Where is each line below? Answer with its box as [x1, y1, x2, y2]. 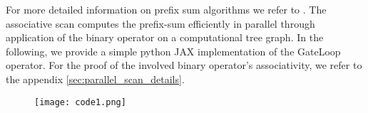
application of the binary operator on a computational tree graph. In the [6, 30, 324, 45]
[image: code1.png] [34, 97, 126, 107]
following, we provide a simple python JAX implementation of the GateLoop [6, 43, 341, 58]
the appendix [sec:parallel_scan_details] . [6, 71, 185, 86]
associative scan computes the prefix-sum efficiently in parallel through [6, 16, 315, 31]
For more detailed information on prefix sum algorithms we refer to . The [6, 2, 327, 16]
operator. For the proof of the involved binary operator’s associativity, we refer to [6, 58, 362, 72]
